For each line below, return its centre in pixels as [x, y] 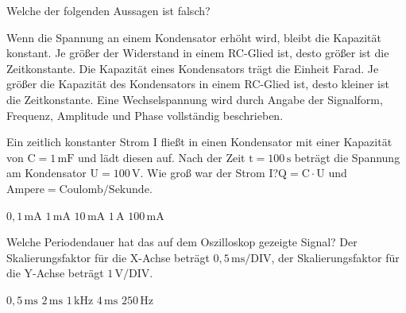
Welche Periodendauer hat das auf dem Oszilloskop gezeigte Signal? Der [182, 242]
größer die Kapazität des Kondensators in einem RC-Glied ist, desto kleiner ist [198, 84]
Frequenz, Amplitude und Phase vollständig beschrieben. [145, 115]
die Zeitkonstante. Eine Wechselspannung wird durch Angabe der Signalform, [195, 99]
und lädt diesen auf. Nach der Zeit [162, 157]
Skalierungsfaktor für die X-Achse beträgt [108, 257]
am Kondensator [46, 173]
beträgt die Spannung [347, 157]
